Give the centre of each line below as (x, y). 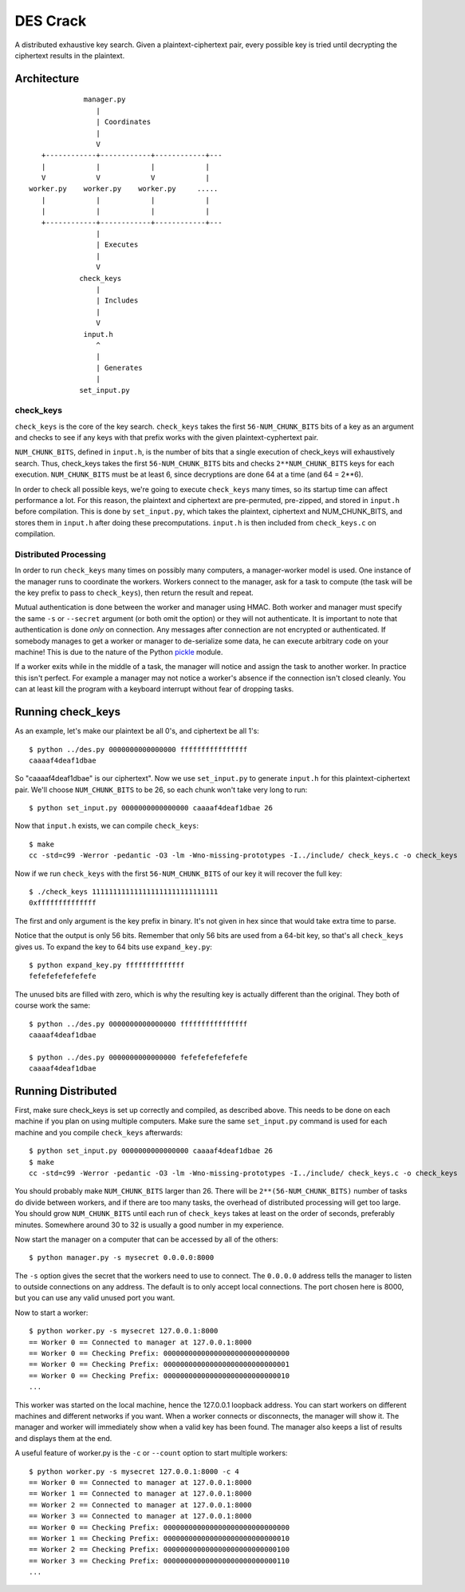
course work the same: (53, 1005)
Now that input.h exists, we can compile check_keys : (107, 826)
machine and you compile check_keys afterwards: (99, 1132)
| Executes (117, 245)
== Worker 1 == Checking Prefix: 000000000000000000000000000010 (160, 1538)
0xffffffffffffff (63, 903)
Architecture (47, 79)
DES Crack (51, 21)
